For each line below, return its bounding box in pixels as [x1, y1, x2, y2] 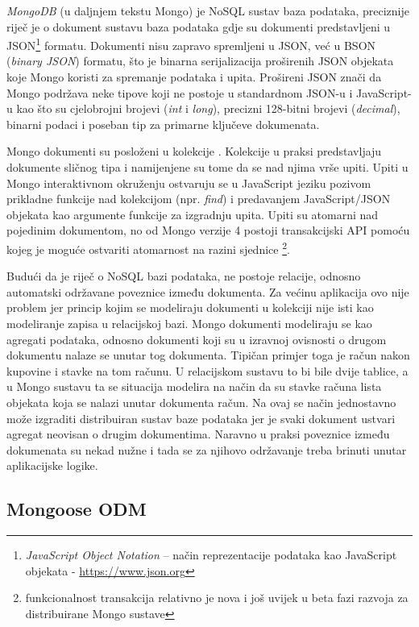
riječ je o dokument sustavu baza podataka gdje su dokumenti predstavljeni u [6, 18, 391, 35]
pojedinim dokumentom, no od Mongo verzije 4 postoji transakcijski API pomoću [6, 222, 410, 239]
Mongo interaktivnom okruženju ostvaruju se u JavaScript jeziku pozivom [6, 174, 371, 191]
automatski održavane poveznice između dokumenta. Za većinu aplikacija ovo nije [6, 283, 409, 300]
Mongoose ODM [6, 496, 147, 521]
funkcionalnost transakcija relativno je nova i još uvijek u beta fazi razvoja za [25, 589, 409, 606]
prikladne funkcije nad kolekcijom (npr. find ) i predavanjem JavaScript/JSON [6, 190, 391, 207]
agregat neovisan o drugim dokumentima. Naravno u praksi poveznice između [6, 426, 390, 442]
